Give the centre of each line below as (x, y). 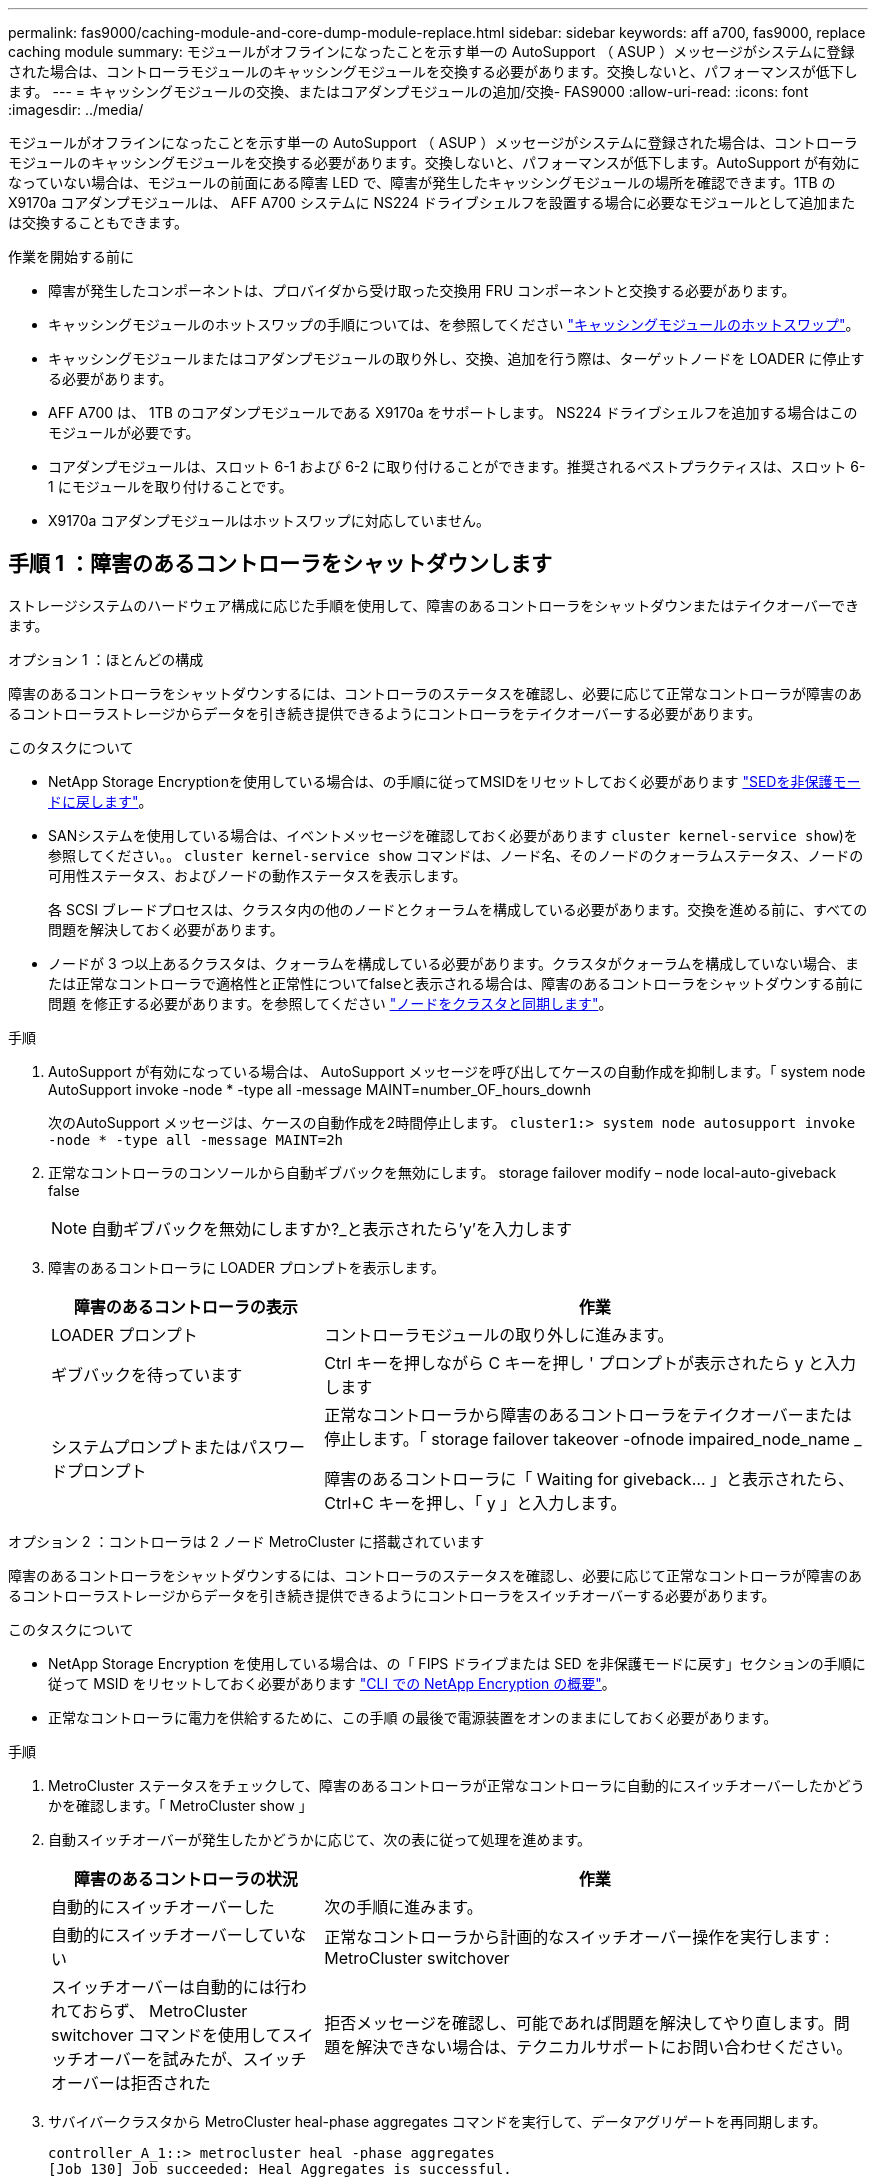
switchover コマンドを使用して (166, 2034)
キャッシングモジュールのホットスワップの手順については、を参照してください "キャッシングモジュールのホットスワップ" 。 (454, 324)
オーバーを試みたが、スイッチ (195, 2058)
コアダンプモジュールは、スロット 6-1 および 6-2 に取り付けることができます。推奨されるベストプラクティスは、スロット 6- (457, 466)
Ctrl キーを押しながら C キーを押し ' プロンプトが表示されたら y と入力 (590, 1362)
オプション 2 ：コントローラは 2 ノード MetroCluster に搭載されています (246, 1541)
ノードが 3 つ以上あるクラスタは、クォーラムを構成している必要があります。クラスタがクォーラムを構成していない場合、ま (453, 963)
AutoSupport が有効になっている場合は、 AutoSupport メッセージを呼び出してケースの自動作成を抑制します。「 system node (457, 1071)
